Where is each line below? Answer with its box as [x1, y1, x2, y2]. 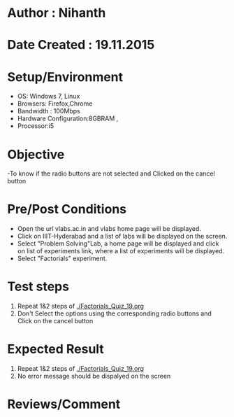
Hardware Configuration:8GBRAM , [17, 114, 119, 123]
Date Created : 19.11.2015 [7, 37, 155, 53]
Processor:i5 [17, 122, 54, 130]
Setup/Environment [7, 69, 124, 85]
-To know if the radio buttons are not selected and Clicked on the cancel [7, 169, 215, 178]
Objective [7, 146, 65, 162]
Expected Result [7, 341, 105, 358]
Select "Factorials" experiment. [17, 254, 108, 263]
